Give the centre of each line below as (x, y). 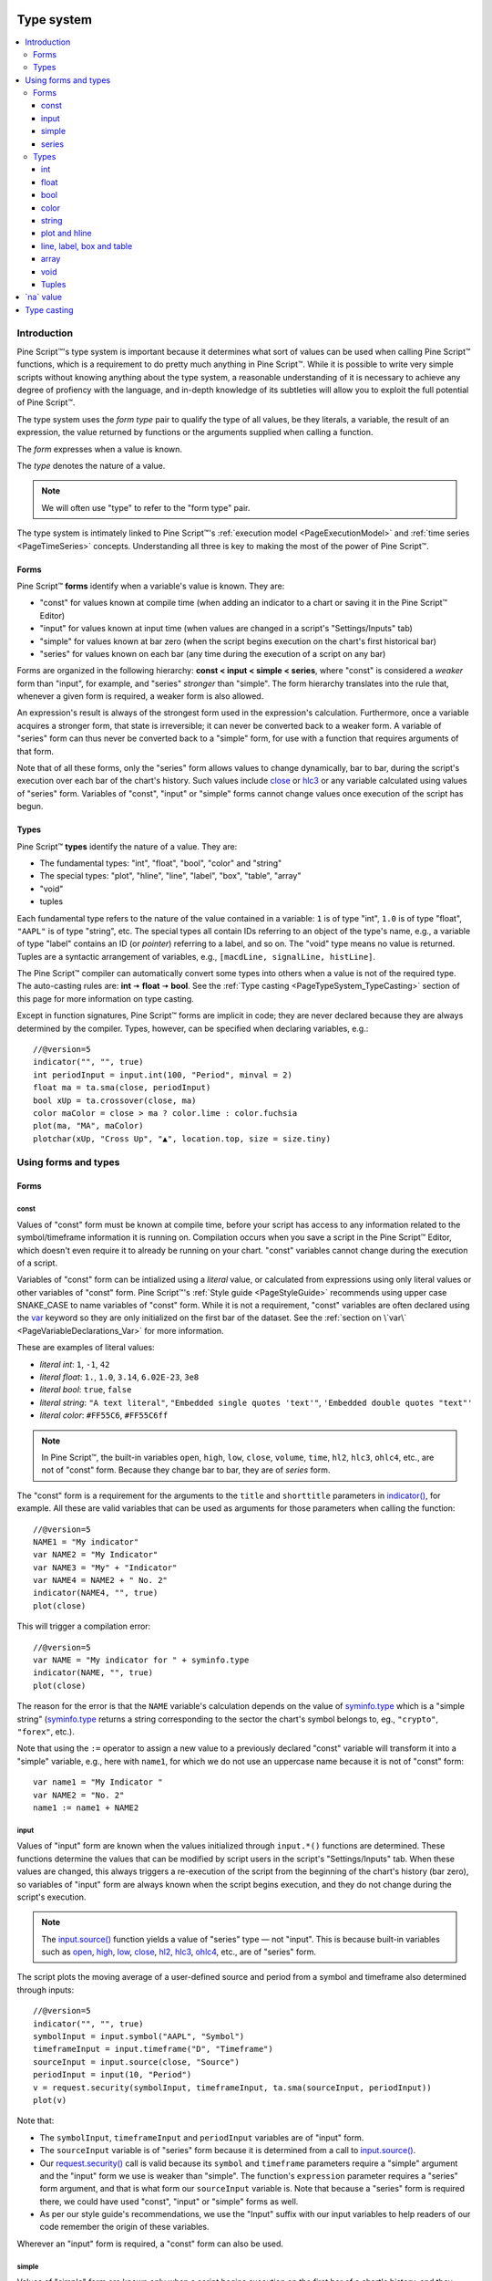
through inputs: (46, 1990)
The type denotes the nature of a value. (91, 465)
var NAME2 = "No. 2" (79, 1795)
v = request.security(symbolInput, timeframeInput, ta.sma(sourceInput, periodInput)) (232, 2088)
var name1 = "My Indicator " (98, 1782)
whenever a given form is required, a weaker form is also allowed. (140, 696)
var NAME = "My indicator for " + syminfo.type (141, 1660)
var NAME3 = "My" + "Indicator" (105, 1568)
